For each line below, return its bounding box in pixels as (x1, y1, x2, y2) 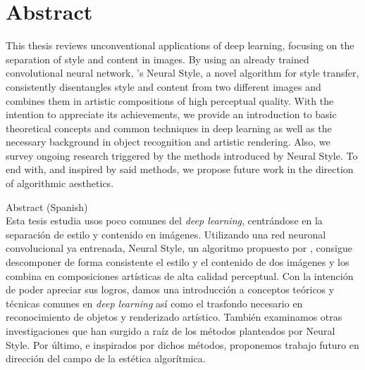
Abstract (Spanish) (6, 199, 88, 214)
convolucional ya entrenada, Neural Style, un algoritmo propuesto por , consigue (6, 241, 352, 255)
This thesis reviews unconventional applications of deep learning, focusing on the (6, 38, 354, 53)
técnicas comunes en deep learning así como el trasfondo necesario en (6, 295, 303, 310)
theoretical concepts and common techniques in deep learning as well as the (6, 120, 332, 135)
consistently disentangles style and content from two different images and (6, 79, 321, 94)
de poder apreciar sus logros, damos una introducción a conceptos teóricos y (6, 282, 335, 297)
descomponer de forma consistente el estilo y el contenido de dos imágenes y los (6, 255, 349, 269)
